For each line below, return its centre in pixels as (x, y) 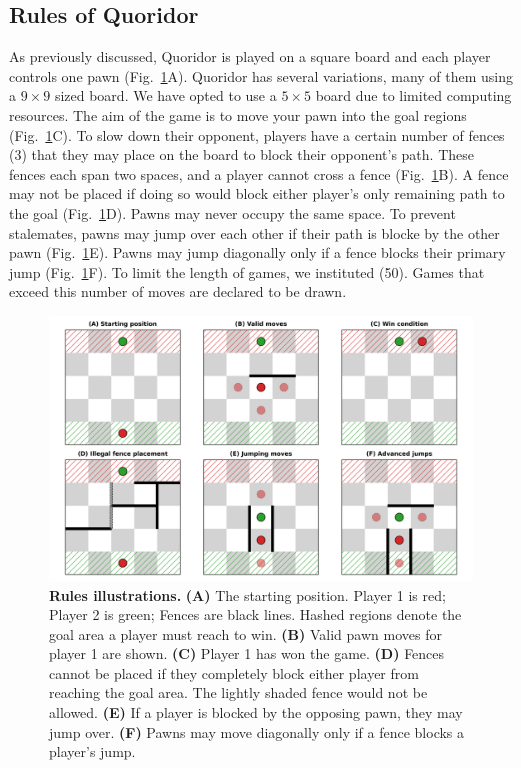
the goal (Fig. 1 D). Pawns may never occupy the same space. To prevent (232, 212)
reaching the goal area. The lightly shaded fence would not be (238, 692)
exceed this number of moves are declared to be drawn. (178, 291)
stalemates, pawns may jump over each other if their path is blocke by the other (254, 232)
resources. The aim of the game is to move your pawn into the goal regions (238, 114)
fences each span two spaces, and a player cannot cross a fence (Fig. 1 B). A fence (259, 173)
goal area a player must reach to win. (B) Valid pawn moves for (245, 633)
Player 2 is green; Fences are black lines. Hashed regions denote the (255, 614)
